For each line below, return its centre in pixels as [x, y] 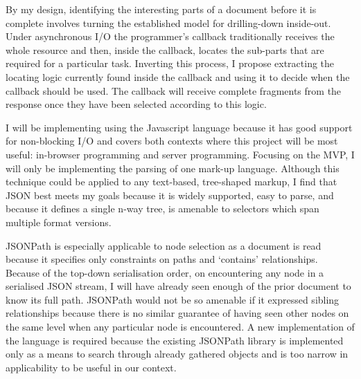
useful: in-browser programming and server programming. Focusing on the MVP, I [180, 154]
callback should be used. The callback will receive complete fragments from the [174, 90]
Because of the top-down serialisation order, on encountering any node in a [165, 272]
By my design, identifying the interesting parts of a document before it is [161, 9]
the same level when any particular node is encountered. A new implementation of [180, 327]
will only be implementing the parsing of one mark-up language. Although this [173, 168]
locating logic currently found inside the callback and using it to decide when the [178, 76]
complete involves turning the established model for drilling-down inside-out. [168, 22]
